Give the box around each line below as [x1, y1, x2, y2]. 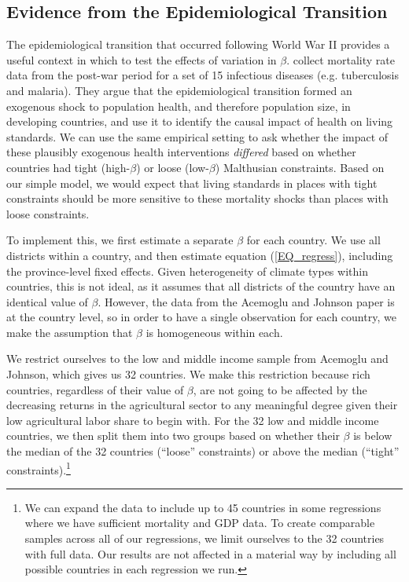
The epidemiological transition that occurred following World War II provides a [6, 36, 390, 53]
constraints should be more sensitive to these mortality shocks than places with [6, 190, 389, 207]
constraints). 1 [6, 459, 71, 478]
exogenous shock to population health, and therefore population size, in [6, 97, 351, 114]
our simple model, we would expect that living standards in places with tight [6, 174, 378, 191]
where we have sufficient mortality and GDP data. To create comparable [24, 514, 375, 531]
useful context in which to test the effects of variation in [6, 51, 277, 68]
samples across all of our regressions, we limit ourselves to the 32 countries [24, 530, 385, 547]
